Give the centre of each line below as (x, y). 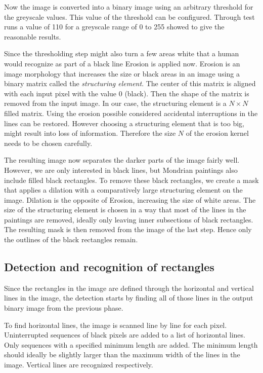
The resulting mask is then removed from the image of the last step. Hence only (128, 229)
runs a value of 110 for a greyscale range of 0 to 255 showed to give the (114, 27)
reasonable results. (33, 36)
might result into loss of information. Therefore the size (90, 133)
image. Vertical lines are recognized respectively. (79, 365)
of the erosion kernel (217, 133)
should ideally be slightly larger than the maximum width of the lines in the (122, 355)
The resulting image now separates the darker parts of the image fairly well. (122, 160)
